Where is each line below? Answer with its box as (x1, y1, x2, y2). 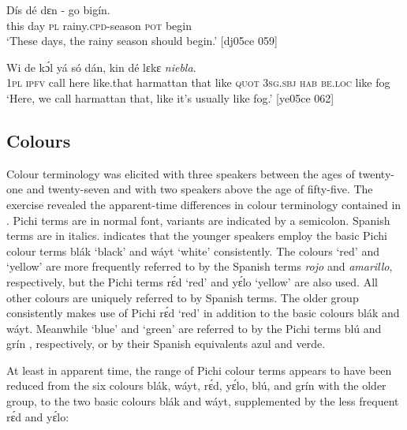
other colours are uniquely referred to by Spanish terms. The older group (6, 289, 359, 305)
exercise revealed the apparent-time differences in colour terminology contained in (6, 196, 401, 212)
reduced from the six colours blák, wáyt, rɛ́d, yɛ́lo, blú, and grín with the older (6, 377, 386, 394)
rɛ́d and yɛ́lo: (6, 408, 69, 424)
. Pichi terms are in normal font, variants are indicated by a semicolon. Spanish (6, 211, 390, 228)
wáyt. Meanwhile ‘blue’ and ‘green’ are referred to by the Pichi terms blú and (6, 320, 382, 336)
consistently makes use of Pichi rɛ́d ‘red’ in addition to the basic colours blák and (6, 305, 400, 321)
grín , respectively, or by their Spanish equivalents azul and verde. (6, 335, 326, 352)
